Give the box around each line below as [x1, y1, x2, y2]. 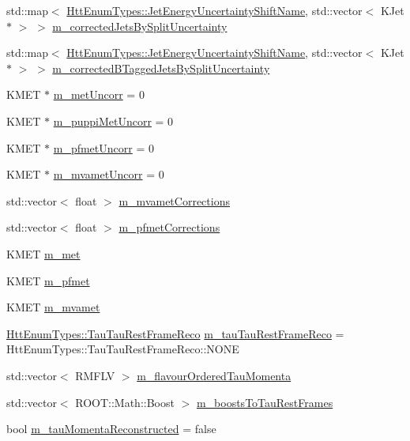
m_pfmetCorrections [118, 219, 220, 236]
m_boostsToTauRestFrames [196, 394, 333, 410]
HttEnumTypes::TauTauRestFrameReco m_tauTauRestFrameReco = [6, 325, 344, 341]
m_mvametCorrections [118, 192, 230, 209]
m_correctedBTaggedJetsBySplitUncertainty [52, 59, 270, 76]
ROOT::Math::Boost [75, 394, 175, 410]
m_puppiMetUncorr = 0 [53, 112, 174, 129]
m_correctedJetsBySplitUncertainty [52, 17, 228, 34]
